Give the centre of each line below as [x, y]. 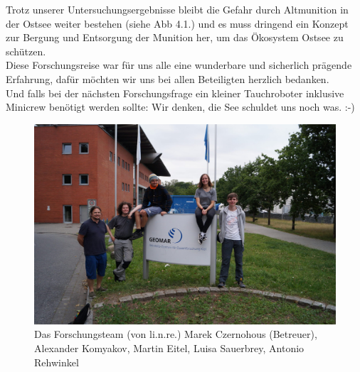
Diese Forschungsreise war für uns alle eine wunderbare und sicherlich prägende [179, 65]
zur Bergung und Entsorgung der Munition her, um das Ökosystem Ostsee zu [175, 37]
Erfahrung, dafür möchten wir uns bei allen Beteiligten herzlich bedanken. [168, 78]
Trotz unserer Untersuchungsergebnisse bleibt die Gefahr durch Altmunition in [177, 9]
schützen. [26, 51]
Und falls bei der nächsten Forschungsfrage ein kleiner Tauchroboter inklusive [175, 93]
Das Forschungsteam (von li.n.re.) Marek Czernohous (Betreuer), [176, 334]
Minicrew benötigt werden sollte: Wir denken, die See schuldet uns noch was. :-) [180, 107]
